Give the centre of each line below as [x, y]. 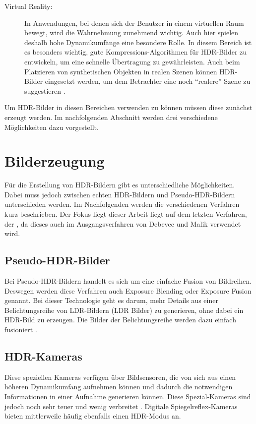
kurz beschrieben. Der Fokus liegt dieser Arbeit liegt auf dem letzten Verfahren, [126, 214]
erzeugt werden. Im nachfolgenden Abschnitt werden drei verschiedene [111, 117]
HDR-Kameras [43, 356]
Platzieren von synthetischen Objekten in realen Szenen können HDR [130, 71]
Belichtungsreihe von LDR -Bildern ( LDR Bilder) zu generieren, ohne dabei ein [124, 310]
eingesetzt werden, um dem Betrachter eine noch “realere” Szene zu [148, 81]
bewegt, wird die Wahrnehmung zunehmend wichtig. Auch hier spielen [131, 32]
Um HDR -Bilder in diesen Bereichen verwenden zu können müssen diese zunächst [128, 107]
